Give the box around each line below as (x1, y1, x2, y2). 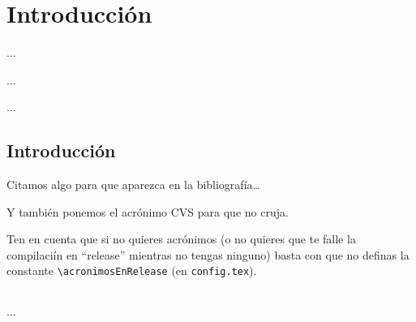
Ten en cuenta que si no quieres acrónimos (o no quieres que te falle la (6, 230, 356, 247)
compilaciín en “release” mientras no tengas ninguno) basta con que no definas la (6, 246, 410, 263)
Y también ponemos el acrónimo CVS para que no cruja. (6, 203, 289, 220)
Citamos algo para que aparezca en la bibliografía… (6, 176, 260, 193)
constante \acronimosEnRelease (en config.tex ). (6, 262, 257, 279)
